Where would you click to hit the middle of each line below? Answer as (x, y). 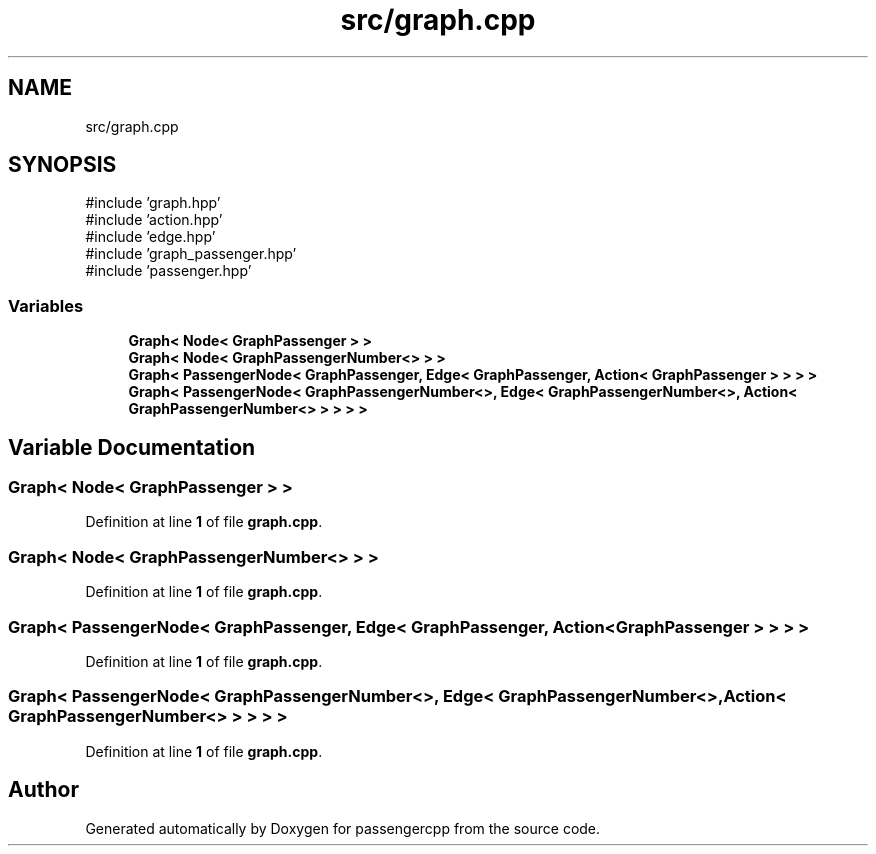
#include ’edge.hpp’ (150, 237)
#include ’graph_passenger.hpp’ (191, 254)
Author (43, 790)
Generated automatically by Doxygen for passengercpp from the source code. (343, 828)
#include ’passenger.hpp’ (168, 271)
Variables (46, 305)
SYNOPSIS (62, 165)
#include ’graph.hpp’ (153, 203)
